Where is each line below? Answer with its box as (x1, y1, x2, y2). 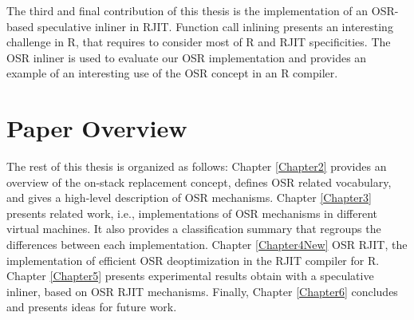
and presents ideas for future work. (6, 298, 177, 315)
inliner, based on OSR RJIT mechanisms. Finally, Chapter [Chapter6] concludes (6, 282, 398, 299)
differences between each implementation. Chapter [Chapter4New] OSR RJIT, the (6, 236, 408, 253)
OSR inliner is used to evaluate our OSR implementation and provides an (6, 49, 367, 65)
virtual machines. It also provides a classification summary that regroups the (6, 220, 381, 237)
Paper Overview (6, 112, 187, 144)
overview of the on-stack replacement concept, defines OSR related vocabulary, (6, 173, 392, 190)
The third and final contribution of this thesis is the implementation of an (6, 2, 369, 18)
